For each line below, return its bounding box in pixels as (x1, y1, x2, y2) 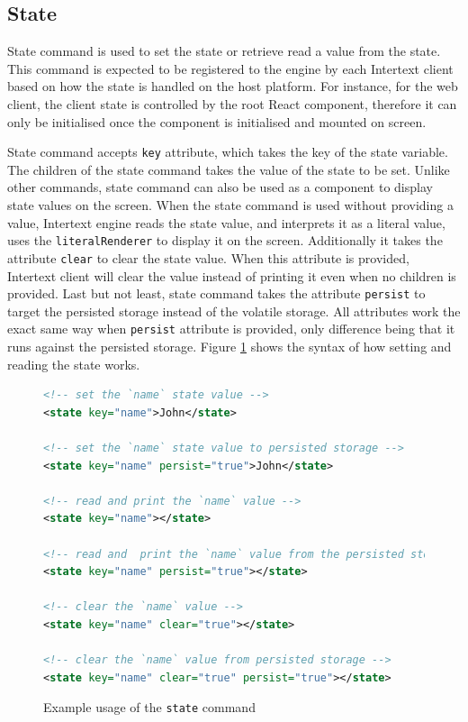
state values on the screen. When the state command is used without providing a (7, 196, 454, 215)
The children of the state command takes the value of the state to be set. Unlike (7, 160, 450, 178)
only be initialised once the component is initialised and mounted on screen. (7, 112, 427, 131)
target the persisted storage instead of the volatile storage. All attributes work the (7, 301, 461, 320)
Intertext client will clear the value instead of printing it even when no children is (7, 266, 456, 285)
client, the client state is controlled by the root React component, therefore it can (7, 94, 457, 113)
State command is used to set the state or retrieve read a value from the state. (7, 41, 441, 60)
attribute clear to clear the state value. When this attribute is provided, (7, 248, 409, 267)
